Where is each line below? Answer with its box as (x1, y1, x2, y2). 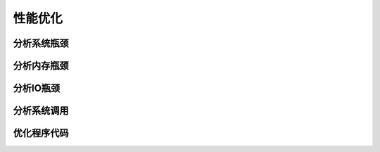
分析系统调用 (13, 105, 69, 117)
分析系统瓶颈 (13, 37, 69, 49)
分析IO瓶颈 (13, 82, 61, 94)
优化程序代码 (13, 127, 69, 139)
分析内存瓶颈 (13, 60, 69, 72)
